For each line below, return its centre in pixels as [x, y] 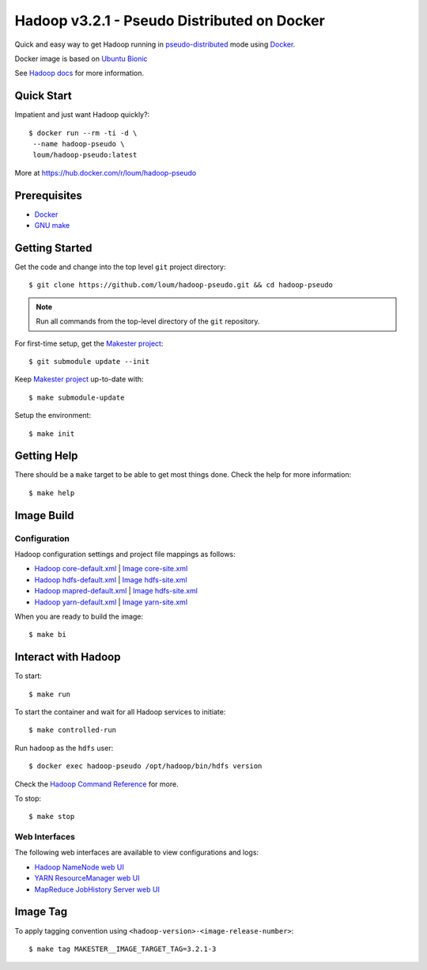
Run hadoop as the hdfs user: [64, 748]
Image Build [44, 515]
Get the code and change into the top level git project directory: [120, 267]
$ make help [52, 493]
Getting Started [53, 248]
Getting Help [46, 456]
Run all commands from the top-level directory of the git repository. [148, 321]
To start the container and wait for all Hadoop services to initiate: [120, 712]
